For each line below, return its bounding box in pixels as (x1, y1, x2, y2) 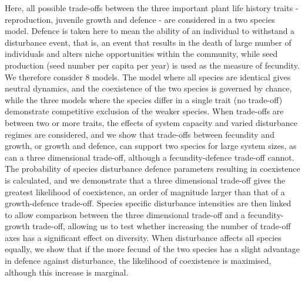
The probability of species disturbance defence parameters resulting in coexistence (5, 162, 300, 175)
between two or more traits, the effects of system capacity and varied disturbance (5, 116, 297, 128)
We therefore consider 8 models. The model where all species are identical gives (5, 70, 291, 83)
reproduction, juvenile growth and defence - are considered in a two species (5, 13, 275, 25)
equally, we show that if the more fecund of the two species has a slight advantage (5, 243, 300, 255)
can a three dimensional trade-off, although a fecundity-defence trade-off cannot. (5, 151, 294, 163)
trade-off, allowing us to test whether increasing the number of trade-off (32, 220, 291, 232)
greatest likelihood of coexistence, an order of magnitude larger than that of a (5, 185, 285, 198)
